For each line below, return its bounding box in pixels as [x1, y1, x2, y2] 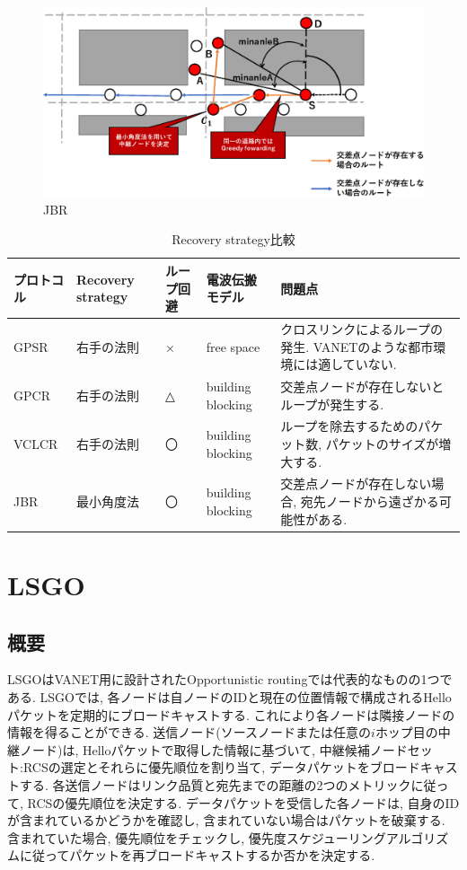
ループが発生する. [280, 394, 384, 413]
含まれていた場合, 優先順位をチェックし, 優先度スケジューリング [7, 828, 386, 847]
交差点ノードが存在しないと [280, 377, 445, 396]
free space [206, 337, 260, 356]
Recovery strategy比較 [172, 230, 295, 249]
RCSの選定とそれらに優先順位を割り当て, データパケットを [22, 758, 370, 777]
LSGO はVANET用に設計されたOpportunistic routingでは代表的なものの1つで [7, 670, 453, 689]
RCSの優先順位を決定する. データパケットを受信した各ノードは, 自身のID [27, 793, 460, 812]
